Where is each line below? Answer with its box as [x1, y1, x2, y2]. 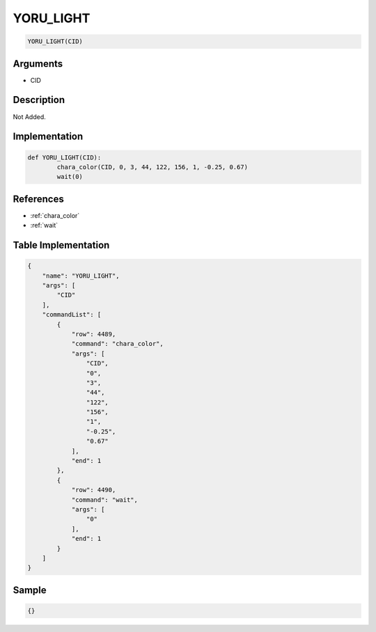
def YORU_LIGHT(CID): [27, 153, 102, 161]
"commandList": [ [42, 310, 102, 319]
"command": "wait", [71, 496, 139, 504]
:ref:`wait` [30, 221, 58, 230]
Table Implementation [13, 239, 110, 251]
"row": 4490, [71, 486, 116, 494]
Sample [13, 584, 47, 596]
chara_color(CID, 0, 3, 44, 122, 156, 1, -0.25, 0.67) [56, 163, 249, 171]
